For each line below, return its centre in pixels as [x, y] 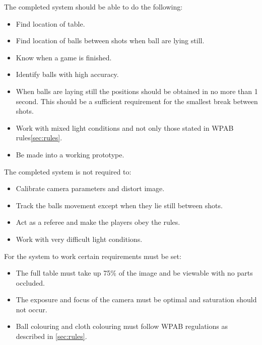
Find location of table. [50, 23]
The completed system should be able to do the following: [93, 7]
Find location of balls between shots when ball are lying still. [110, 40]
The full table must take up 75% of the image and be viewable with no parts [134, 273]
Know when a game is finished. [64, 57]
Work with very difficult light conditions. [79, 239]
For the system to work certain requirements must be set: [93, 256]
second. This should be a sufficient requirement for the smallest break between [137, 101]
